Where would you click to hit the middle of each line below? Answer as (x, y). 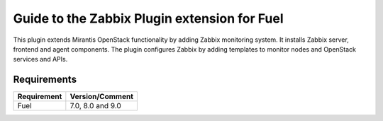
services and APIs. (40, 59)
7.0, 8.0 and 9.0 (95, 106)
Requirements (45, 80)
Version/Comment (102, 97)
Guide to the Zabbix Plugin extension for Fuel (148, 18)
